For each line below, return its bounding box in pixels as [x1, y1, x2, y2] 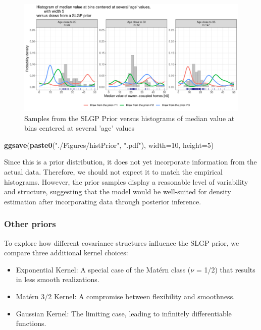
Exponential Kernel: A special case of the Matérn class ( [16, 264, 191, 274]
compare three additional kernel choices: [4, 247, 128, 258]
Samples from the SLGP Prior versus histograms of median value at [24, 113, 235, 123]
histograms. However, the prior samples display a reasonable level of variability [4, 176, 248, 187]
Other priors [4, 217, 56, 230]
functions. [16, 318, 46, 328]
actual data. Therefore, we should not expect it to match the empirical [4, 166, 223, 177]
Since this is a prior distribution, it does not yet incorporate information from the [4, 156, 257, 167]
